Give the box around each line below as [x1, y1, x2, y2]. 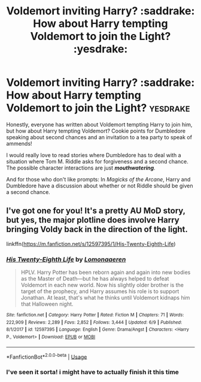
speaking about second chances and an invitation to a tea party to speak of [6, 133, 193, 141]
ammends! [6, 140, 32, 147]
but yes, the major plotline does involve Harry [6, 215, 179, 225]
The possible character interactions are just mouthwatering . [6, 164, 156, 171]
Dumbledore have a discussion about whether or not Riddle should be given [6, 182, 193, 189]
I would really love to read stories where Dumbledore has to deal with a [6, 151, 181, 159]
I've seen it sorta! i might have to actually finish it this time [6, 368, 179, 377]
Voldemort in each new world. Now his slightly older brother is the [20, 282, 184, 289]
